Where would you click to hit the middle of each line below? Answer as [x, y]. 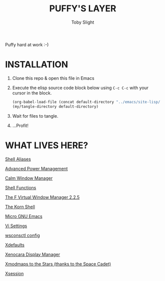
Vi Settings [16, 226]
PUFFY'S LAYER [83, 9]
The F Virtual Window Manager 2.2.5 [42, 197]
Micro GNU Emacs [24, 216]
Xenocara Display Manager [33, 254]
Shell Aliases [18, 159]
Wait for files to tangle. [35, 116]
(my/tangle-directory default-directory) [55, 106]
